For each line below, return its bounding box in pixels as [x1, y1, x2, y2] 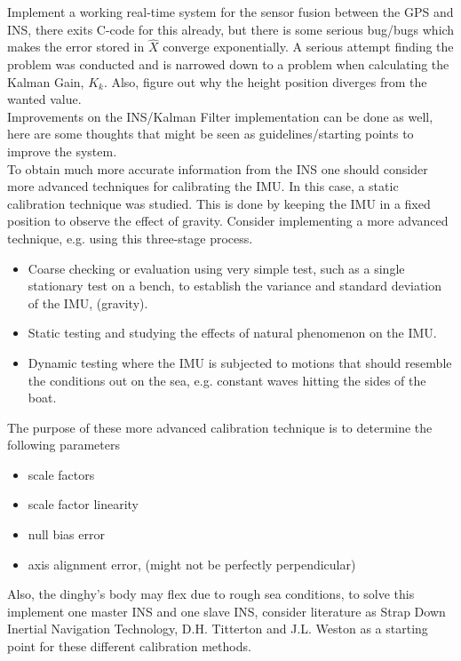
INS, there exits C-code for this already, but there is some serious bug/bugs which [7, 20, 455, 38]
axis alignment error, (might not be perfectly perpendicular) [28, 554, 356, 573]
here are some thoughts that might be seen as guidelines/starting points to [7, 124, 414, 143]
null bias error [28, 525, 105, 544]
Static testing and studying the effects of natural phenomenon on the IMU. [28, 323, 437, 342]
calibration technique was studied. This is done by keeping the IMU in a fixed [7, 194, 431, 212]
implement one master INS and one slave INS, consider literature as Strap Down [7, 601, 446, 620]
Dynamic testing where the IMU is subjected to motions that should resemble [28, 353, 452, 371]
